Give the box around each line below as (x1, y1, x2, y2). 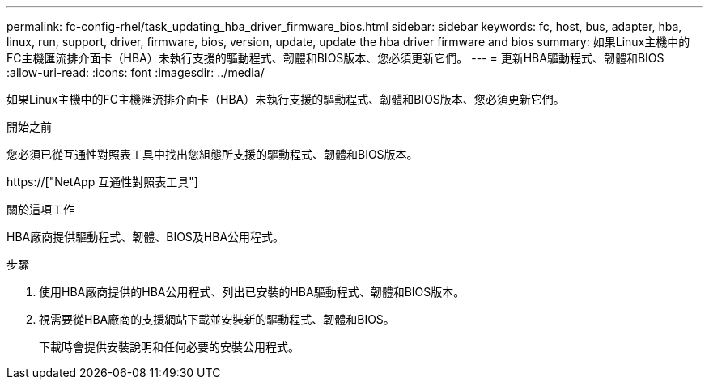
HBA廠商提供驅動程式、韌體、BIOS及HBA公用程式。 (6, 230, 285, 244)
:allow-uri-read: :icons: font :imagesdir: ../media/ (6, 66, 265, 79)
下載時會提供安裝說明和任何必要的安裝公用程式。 (39, 340, 299, 354)
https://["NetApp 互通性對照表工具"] (6, 175, 198, 189)
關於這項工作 (6, 202, 74, 216)
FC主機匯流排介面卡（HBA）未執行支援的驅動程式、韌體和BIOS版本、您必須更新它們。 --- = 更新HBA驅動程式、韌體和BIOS (6, 51, 664, 65)
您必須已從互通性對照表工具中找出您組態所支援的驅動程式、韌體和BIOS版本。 (6, 147, 418, 161)
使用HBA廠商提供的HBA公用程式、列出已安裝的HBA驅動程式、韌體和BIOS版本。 (39, 285, 465, 299)
